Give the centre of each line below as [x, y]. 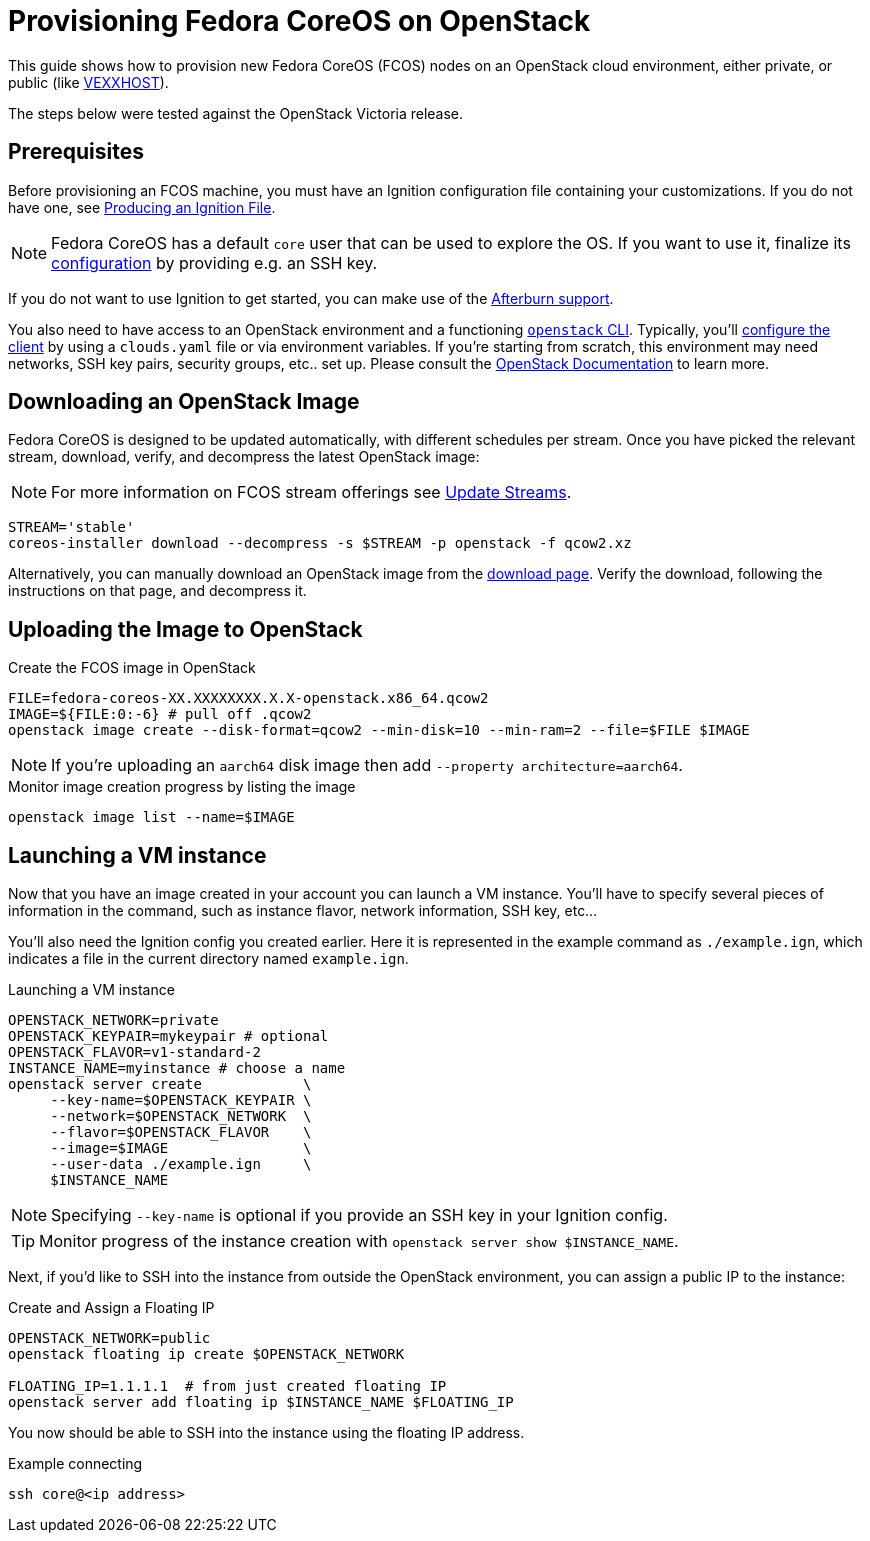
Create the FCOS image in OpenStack [132, 668]
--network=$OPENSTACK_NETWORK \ [181, 1116]
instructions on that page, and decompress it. [157, 591]
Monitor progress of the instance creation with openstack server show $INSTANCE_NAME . [359, 1241]
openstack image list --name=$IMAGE [151, 817]
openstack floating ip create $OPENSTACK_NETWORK [206, 1354]
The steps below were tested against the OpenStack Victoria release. [236, 113]
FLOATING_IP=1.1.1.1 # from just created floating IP [227, 1386]
